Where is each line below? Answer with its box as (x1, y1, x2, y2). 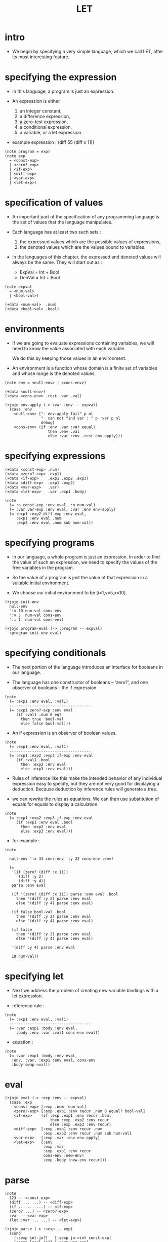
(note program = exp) (5, 149, 51, 154)
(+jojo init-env (5, 599, 39, 605)
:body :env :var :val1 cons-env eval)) (16, 1030, 100, 1035)
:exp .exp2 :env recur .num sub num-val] (43, 1131, 132, 1136)
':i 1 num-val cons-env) (9, 617, 64, 622)
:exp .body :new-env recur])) (43, 1157, 107, 1163)
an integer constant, (19, 107, 62, 114)
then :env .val (48, 429, 80, 434)
